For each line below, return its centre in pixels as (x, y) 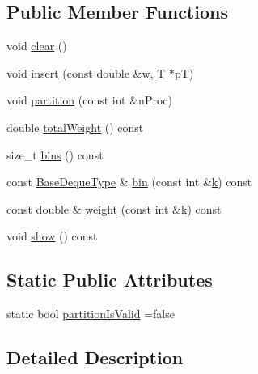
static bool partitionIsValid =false (91, 314)
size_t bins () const (55, 154)
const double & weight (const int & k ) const (114, 208)
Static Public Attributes (110, 280)
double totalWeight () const (75, 127)
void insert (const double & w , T (86, 72)
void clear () (37, 46)
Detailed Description (95, 357)
